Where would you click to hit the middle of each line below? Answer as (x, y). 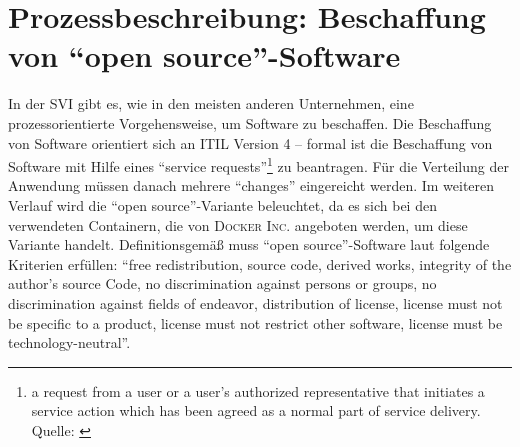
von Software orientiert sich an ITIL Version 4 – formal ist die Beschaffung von (250, 142)
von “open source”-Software (204, 55)
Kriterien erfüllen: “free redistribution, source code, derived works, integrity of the (260, 263)
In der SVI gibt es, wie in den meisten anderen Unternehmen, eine (211, 103)
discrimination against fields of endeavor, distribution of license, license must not (255, 302)
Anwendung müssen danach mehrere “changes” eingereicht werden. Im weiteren (251, 185)
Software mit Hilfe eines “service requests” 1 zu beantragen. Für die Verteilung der (258, 164)
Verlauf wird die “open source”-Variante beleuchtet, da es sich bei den (222, 204)
